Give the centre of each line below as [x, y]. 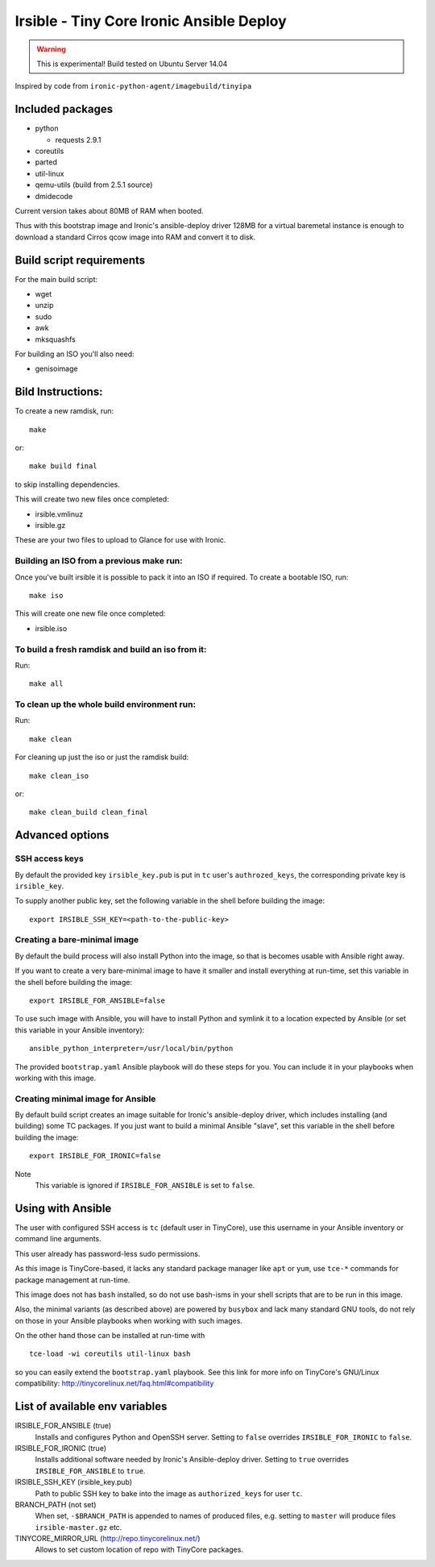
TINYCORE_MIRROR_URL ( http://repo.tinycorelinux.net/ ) [108, 1539]
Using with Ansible [63, 1208]
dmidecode [54, 196]
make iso [46, 595]
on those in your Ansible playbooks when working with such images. [129, 1320]
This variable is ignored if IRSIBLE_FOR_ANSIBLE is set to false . [145, 1186]
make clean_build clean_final [89, 813]
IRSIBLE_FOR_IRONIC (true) [60, 1448]
